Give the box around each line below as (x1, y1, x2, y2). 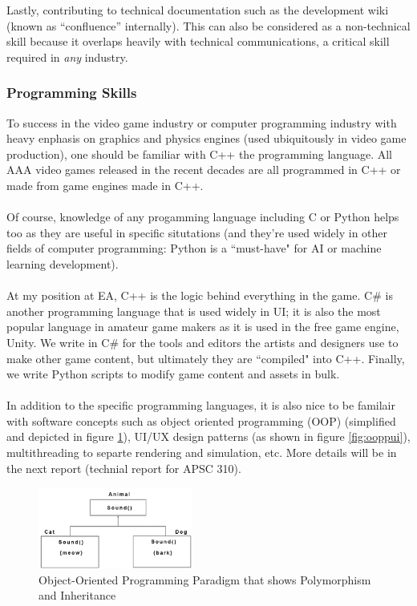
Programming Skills (6, 83, 137, 103)
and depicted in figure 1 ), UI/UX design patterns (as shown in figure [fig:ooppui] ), (6, 428, 411, 445)
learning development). (6, 255, 119, 272)
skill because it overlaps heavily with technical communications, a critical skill (6, 33, 390, 50)
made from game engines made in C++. (6, 176, 204, 193)
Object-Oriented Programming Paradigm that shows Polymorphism (38, 571, 371, 588)
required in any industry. (6, 48, 128, 65)
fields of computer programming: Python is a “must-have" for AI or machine (6, 240, 382, 257)
